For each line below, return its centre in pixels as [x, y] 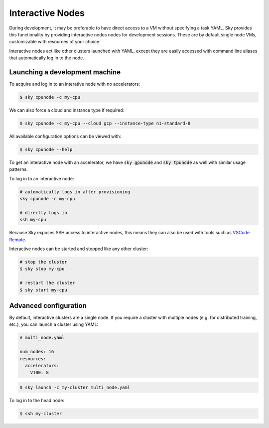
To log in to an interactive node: [42, 178]
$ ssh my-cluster [41, 413]
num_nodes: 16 [37, 352]
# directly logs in [43, 213]
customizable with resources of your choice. [55, 42]
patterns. [18, 169]
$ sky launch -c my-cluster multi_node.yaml [75, 387]
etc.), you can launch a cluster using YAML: [54, 324]
